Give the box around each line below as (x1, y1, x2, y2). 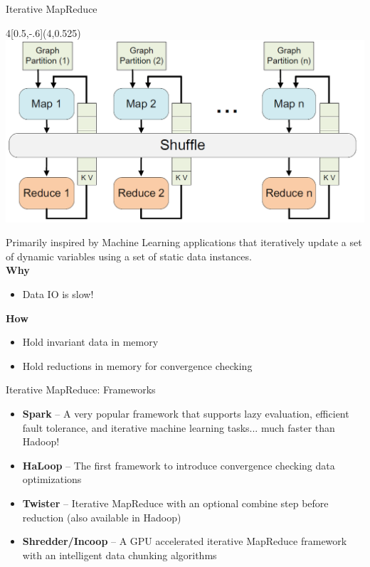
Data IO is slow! (22, 286, 94, 301)
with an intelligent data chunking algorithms (22, 547, 217, 562)
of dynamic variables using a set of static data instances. (6, 248, 252, 263)
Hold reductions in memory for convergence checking (22, 358, 253, 373)
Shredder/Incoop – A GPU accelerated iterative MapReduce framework (22, 534, 347, 549)
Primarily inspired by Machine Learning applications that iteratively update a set (6, 235, 362, 250)
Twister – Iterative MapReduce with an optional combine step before (22, 495, 329, 510)
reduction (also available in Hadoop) (22, 509, 181, 524)
